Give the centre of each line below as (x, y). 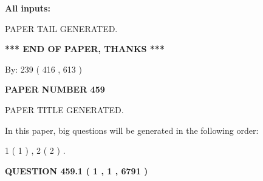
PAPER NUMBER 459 (55, 89)
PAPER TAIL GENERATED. (61, 28)
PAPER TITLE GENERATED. (64, 109)
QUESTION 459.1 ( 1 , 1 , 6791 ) (77, 170)
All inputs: (28, 8)
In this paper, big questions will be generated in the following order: (132, 130)
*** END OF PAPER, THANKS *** (85, 49)
